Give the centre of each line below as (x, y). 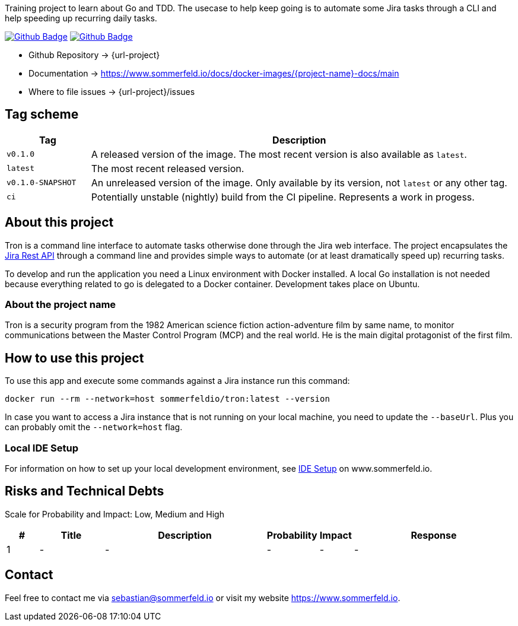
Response (434, 535)
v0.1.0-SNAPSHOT (42, 183)
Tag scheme (42, 115)
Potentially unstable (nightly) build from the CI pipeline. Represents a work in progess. (283, 197)
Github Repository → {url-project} (94, 55)
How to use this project (74, 358)
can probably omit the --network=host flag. (94, 427)
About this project (59, 223)
